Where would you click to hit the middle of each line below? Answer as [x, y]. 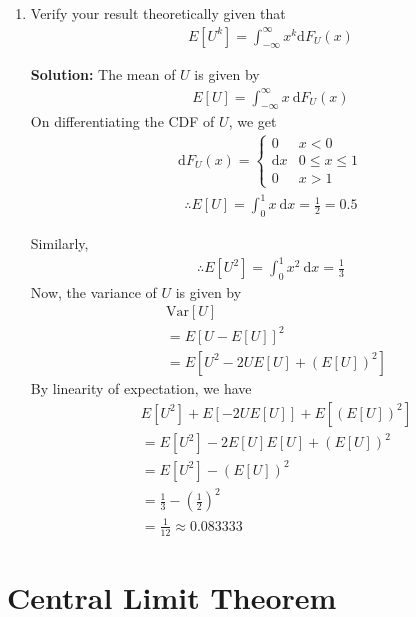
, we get [252, 121]
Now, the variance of [93, 291]
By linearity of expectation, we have [141, 388]
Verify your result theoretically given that [158, 13]
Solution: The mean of [103, 74]
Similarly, [59, 242]
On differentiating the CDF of [122, 121]
